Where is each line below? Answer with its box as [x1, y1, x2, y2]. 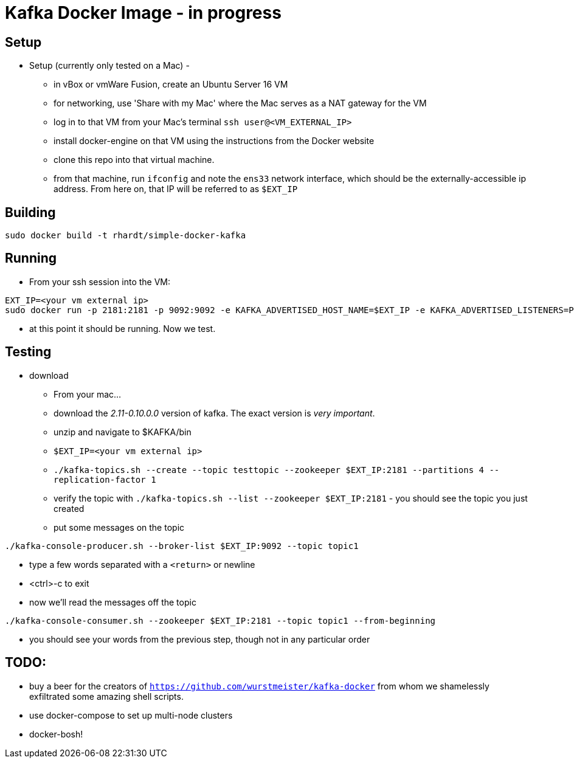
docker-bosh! [29, 728, 83, 739]
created [54, 503, 85, 514]
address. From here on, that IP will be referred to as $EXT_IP [54, 184, 298, 195]
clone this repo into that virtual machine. [54, 154, 215, 165]
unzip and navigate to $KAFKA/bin [54, 426, 192, 437]
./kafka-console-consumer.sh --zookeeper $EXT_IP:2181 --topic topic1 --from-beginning [5, 615, 436, 626]
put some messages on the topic [54, 522, 185, 533]
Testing [5, 344, 52, 360]
